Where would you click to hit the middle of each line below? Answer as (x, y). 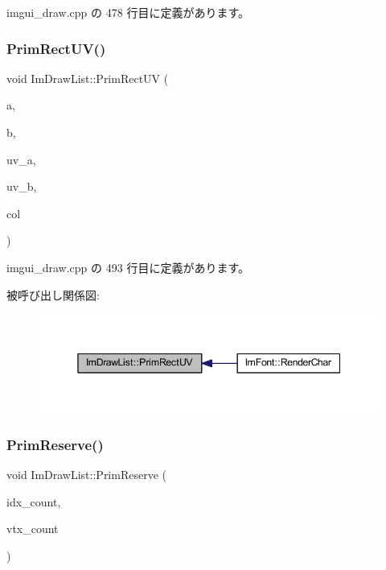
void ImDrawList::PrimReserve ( (86, 475)
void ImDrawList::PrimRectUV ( (88, 78)
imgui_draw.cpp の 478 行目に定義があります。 (128, 12)
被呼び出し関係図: (53, 294)
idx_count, (34, 501)
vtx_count (33, 529)
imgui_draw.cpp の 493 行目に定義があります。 (128, 267)
